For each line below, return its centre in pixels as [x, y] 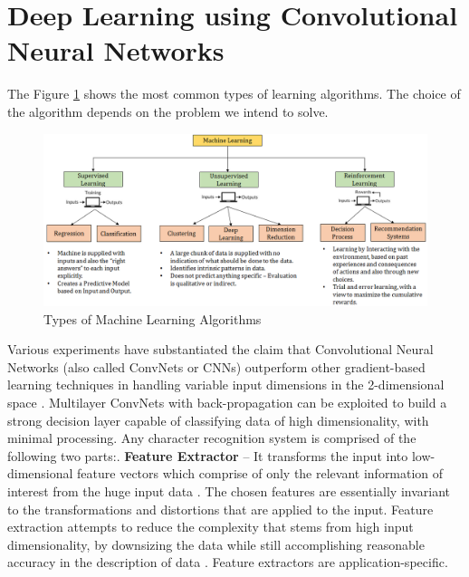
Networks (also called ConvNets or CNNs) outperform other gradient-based [216, 366]
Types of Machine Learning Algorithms [153, 318]
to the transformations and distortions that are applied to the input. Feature [220, 509]
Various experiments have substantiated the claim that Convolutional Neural [220, 349]
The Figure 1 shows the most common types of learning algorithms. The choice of [234, 94]
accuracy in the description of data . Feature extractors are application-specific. [228, 562]
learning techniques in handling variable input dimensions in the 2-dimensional [226, 385]
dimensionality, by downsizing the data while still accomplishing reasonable [216, 544]
